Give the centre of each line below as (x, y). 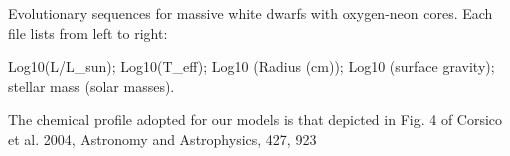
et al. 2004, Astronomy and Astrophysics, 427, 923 (162, 138)
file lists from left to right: (88, 32)
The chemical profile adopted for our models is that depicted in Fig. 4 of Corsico (255, 119)
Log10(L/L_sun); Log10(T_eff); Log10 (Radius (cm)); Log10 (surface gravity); (251, 66)
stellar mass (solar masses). (91, 85)
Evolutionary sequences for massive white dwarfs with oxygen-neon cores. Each (250, 13)
